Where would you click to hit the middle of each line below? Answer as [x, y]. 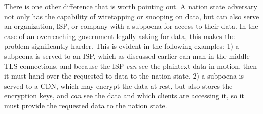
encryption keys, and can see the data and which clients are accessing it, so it [124, 96]
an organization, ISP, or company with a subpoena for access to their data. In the [131, 26]
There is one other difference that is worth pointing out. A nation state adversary [131, 6]
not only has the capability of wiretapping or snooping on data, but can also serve [132, 16]
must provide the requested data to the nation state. [86, 105]
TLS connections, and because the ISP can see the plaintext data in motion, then [130, 66]
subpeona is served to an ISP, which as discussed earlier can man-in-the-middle [127, 55]
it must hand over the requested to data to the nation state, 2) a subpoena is [124, 76]
